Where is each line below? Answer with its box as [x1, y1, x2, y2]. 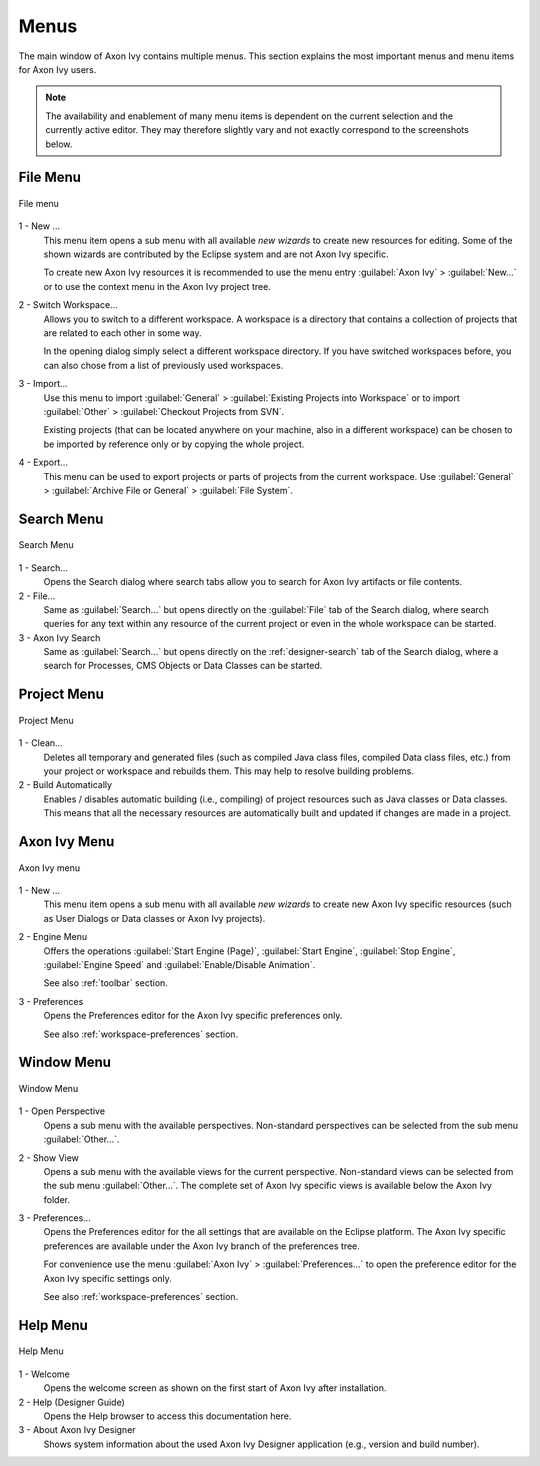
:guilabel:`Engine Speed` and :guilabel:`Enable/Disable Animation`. [43, 958, 316, 970]
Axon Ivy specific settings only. [43, 1272, 172, 1284]
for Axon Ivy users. [18, 63, 97, 75]
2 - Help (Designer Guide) [18, 1396, 125, 1408]
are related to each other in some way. [43, 327, 202, 339]
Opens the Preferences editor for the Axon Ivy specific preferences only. [43, 1010, 343, 1022]
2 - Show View [18, 1151, 80, 1164]
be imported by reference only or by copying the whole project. [43, 438, 305, 450]
